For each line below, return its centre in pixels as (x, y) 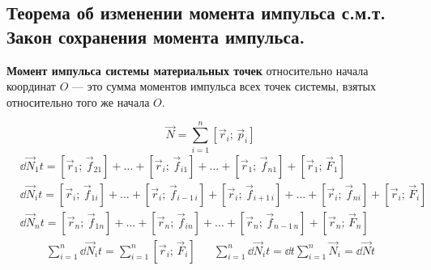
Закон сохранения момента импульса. (156, 36)
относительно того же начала (78, 101)
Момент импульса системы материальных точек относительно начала (188, 70)
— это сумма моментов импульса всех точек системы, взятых (224, 86)
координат (31, 86)
